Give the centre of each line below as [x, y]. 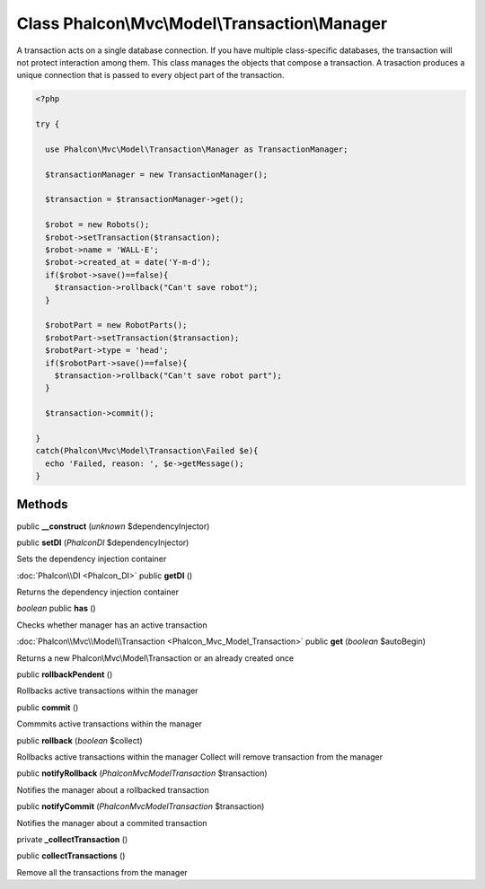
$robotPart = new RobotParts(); [116, 325]
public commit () [48, 707]
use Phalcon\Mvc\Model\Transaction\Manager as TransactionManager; [197, 149]
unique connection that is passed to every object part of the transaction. [150, 75]
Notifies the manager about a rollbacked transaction [113, 789]
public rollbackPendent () [65, 674]
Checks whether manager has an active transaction [112, 625]
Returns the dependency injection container [98, 592]
